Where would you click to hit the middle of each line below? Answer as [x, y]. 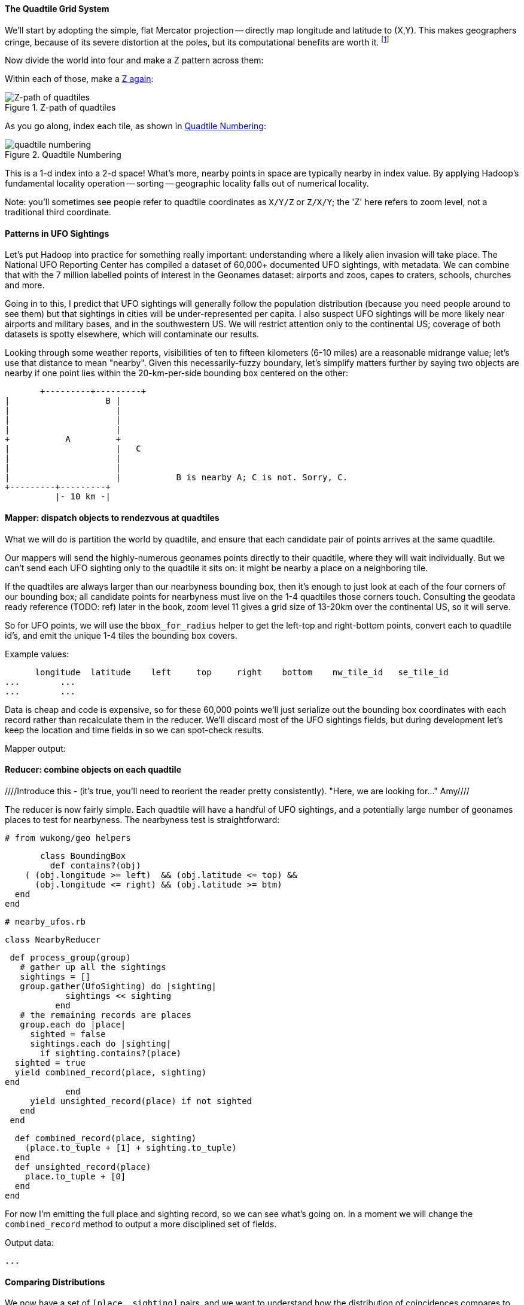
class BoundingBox [83, 856]
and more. [25, 285]
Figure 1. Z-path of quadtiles [60, 108]
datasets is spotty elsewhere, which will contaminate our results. [132, 334]
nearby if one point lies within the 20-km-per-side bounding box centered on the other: [177, 373]
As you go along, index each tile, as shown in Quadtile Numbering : [135, 126]
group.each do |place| [73, 1024]
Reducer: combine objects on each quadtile [93, 770]
